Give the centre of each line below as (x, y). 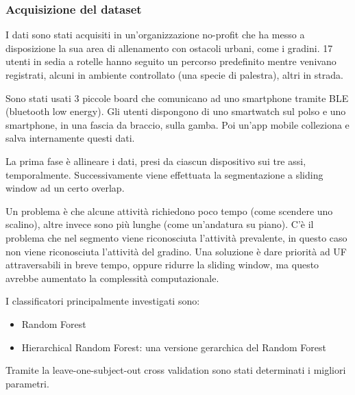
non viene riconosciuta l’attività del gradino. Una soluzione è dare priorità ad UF (176, 251)
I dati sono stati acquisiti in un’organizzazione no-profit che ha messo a (155, 35)
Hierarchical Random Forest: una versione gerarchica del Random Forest (174, 347)
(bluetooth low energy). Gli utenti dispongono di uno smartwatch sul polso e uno (176, 111)
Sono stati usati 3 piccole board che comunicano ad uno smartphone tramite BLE (177, 98)
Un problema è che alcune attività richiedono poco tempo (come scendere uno (169, 211)
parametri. (27, 383)
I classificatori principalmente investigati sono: (103, 301)
